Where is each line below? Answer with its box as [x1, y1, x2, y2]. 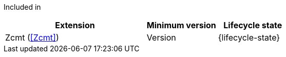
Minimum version [146, 20, 216, 30]
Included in [4, 3, 41, 11]
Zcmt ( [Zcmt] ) [5, 32, 59, 43]
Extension [55, 20, 95, 30]
